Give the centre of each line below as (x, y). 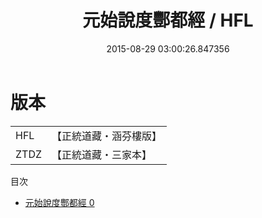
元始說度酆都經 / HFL (168, 20)
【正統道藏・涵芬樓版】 (107, 136)
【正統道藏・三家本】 (102, 154)
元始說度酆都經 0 (59, 202)
